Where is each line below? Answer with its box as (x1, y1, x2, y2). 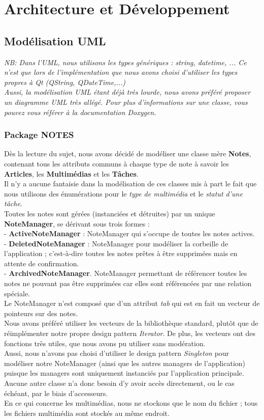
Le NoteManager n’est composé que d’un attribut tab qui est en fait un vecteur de (4, 298, 260, 309)
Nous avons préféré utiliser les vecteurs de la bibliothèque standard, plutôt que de (4, 318, 258, 328)
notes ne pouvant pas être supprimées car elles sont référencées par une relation (4, 278, 252, 289)
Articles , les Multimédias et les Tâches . (4, 168, 139, 179)
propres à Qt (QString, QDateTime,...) (4, 76, 126, 87)
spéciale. (4, 288, 30, 298)
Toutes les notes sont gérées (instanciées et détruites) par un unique (4, 208, 215, 218)
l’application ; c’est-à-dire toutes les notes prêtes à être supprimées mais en (4, 248, 238, 259)
